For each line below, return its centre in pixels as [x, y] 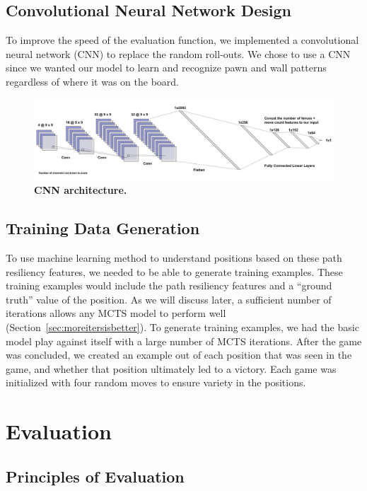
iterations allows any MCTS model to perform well [116, 313]
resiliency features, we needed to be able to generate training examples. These [174, 271]
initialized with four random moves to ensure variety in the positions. [156, 382]
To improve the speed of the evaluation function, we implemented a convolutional [182, 40]
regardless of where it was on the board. [92, 81]
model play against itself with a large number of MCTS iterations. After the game [184, 341]
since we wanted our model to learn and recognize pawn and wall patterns [166, 68]
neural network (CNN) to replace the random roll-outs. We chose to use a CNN [178, 53]
